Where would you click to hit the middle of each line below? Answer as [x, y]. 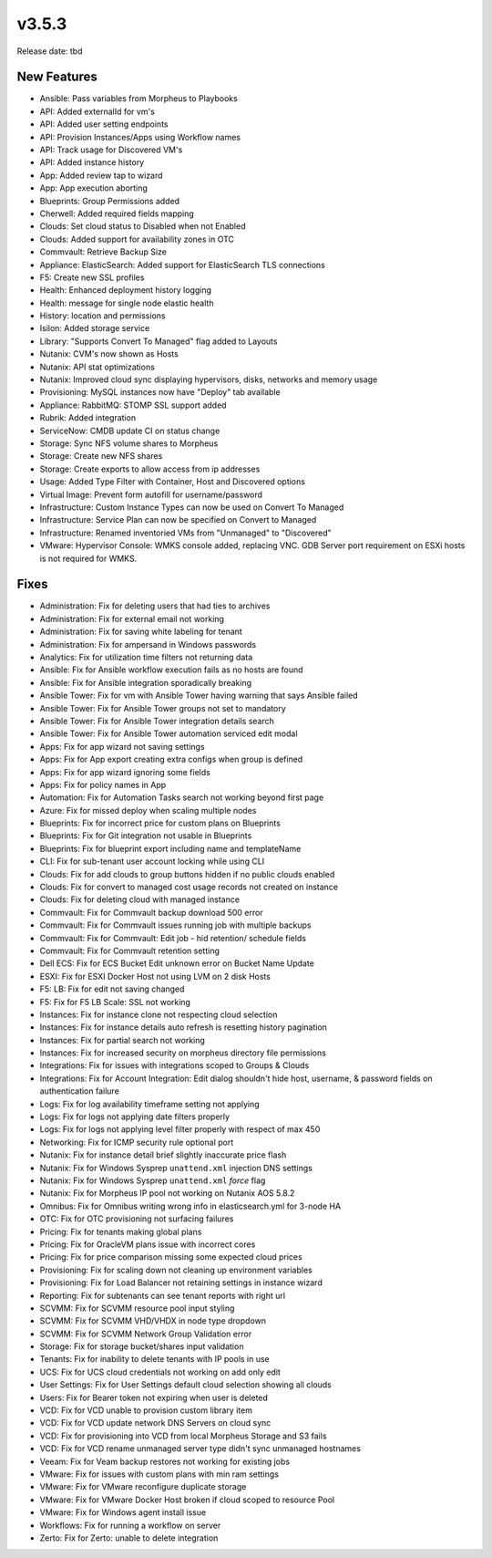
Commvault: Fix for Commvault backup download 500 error [151, 912]
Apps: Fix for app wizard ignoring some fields [125, 772]
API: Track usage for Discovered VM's [111, 150]
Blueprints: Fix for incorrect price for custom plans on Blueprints [160, 823]
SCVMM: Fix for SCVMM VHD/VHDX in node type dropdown [153, 1321]
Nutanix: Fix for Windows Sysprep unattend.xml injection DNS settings [176, 1168]
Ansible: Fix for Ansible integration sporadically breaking [146, 682]
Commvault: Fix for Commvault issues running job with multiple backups [175, 925]
